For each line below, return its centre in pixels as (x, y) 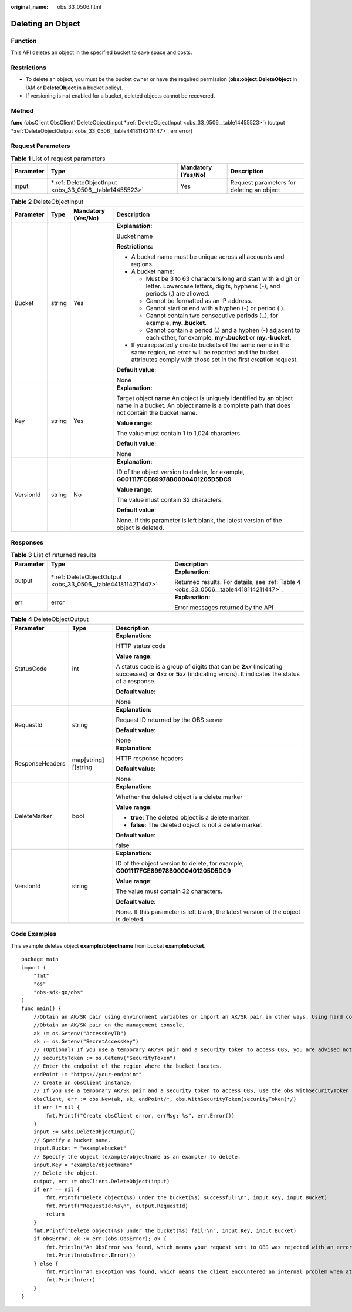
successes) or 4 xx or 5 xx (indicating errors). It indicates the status (208, 674)
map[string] (88, 760)
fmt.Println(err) (71, 1280)
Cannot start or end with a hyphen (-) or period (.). (215, 308)
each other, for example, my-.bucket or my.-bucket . (219, 337)
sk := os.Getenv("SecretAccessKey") (86, 1042)
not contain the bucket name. (157, 412)
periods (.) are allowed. (178, 293)
